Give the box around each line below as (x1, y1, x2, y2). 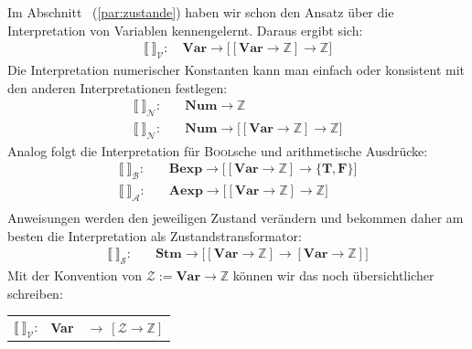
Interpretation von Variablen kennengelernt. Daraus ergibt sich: (7, 20, 363, 39)
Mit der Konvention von (7, 266, 143, 285)
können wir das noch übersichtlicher (232, 266, 434, 285)
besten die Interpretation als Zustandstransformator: (7, 226, 302, 245)
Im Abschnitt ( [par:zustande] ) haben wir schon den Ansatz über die (7, 3, 394, 21)
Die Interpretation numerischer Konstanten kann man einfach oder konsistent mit (7, 60, 466, 79)
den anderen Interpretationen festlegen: (7, 78, 228, 97)
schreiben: (7, 283, 63, 302)
